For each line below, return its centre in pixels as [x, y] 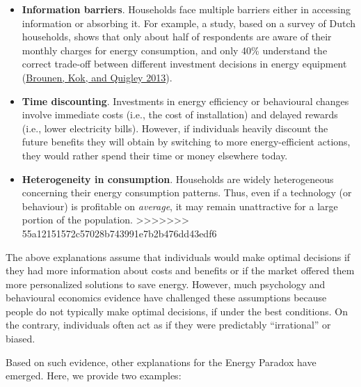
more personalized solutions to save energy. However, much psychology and [166, 284]
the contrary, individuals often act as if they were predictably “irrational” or [168, 325]
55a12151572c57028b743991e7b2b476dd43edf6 [119, 233]
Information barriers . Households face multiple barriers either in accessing [186, 9]
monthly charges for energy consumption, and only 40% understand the [175, 50]
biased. [21, 339]
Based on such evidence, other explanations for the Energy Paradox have [161, 362]
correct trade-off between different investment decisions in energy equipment [184, 64]
